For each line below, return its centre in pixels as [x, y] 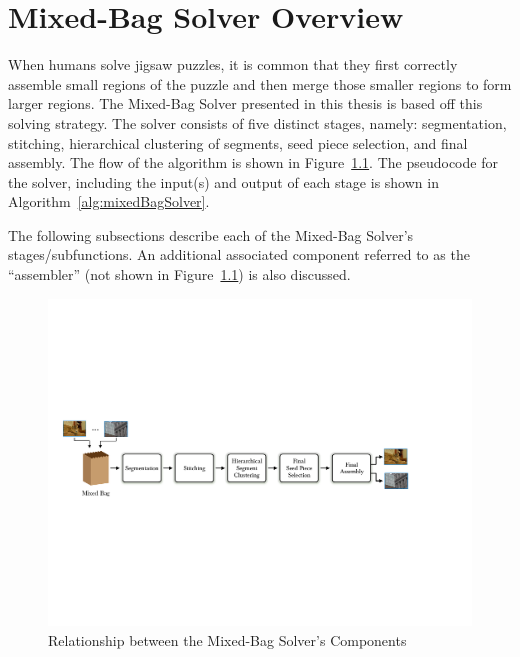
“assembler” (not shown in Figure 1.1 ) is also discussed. [179, 274]
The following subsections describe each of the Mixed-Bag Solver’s [211, 234]
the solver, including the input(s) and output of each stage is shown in [223, 181]
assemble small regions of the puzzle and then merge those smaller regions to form [260, 83]
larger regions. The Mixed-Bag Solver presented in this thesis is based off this [245, 103]
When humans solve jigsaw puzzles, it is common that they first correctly [233, 64]
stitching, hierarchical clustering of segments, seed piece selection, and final [238, 142]
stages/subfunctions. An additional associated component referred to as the [239, 254]
